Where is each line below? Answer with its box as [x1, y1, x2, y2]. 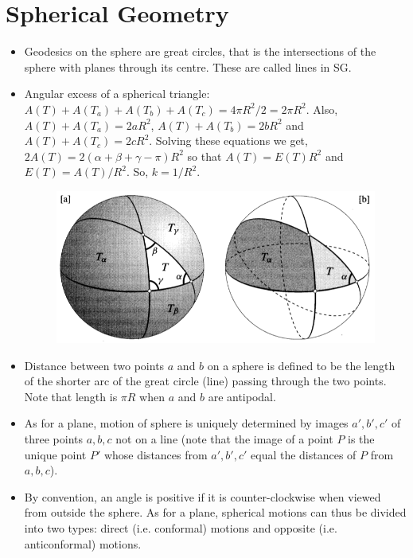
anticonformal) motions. [24, 535, 142, 552]
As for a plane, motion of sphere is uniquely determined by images [24, 415, 349, 431]
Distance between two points [24, 357, 165, 373]
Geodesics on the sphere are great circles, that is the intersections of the [24, 43, 376, 60]
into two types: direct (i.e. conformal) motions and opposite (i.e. [24, 519, 337, 536]
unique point [24, 446, 87, 462]
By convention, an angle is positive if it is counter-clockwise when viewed [24, 488, 381, 505]
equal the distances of [251, 446, 357, 462]
